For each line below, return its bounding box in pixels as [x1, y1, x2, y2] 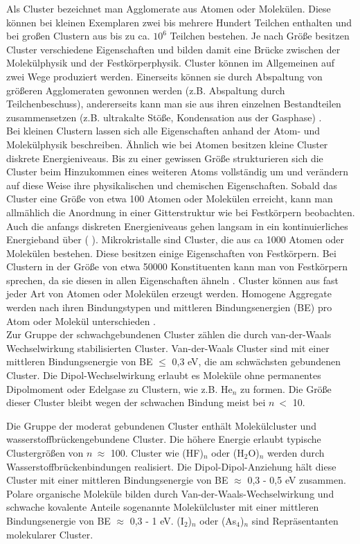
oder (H [211, 446, 244, 459]
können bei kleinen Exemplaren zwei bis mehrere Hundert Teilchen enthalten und [6, 15, 352, 29]
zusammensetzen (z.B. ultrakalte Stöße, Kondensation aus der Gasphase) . [6, 109, 322, 124]
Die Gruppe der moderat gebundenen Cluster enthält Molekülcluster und [6, 418, 316, 432]
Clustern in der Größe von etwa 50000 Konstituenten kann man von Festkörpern [6, 259, 348, 274]
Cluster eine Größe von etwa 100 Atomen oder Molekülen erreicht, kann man [6, 191, 333, 206]
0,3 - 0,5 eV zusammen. [247, 473, 346, 487]
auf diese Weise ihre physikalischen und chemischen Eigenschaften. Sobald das [6, 177, 337, 192]
